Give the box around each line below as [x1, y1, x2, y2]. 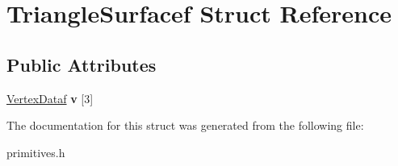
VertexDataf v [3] [6, 89, 94, 106]
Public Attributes [6, 52, 157, 77]
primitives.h [6, 143, 65, 160]
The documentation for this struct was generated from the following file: [6, 117, 364, 134]
